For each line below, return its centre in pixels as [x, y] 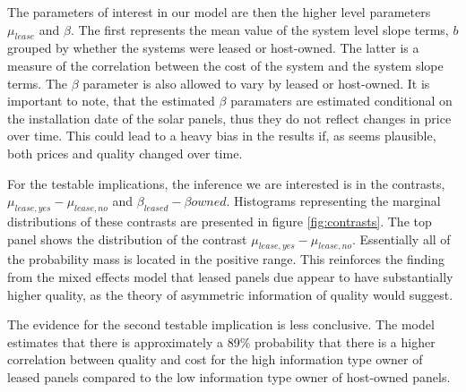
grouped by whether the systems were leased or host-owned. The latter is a [213, 48]
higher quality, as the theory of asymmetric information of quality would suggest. [230, 294]
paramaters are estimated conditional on [341, 101]
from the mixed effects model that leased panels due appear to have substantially [230, 276]
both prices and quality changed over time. [125, 153]
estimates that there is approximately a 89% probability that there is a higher [221, 341]
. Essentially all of [401, 239]
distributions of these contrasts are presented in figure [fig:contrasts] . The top [220, 221]
